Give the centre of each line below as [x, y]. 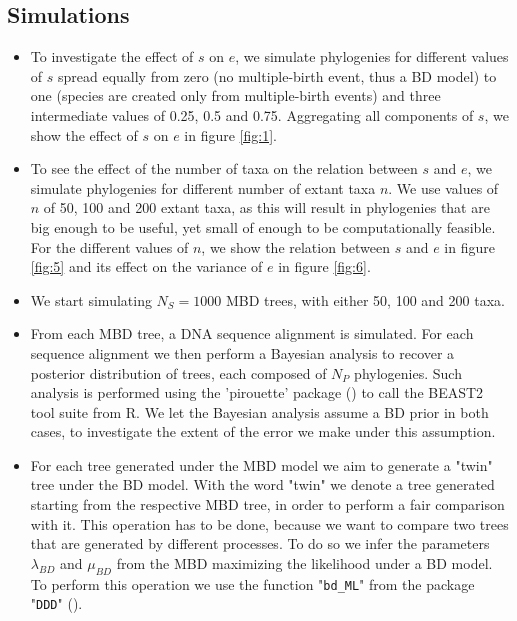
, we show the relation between [296, 246]
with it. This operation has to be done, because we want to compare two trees [269, 523]
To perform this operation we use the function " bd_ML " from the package [252, 583]
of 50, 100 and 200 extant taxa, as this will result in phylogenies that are [266, 207]
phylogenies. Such [408, 372]
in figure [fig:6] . [324, 266]
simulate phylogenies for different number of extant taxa [203, 187]
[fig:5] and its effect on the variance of [146, 266]
